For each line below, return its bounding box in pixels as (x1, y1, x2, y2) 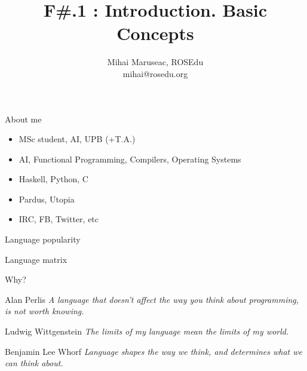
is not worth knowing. (5, 305, 84, 317)
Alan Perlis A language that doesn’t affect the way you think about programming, (5, 293, 299, 305)
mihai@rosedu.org (122, 67, 188, 79)
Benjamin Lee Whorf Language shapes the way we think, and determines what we (5, 345, 302, 357)
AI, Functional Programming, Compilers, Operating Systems (19, 152, 241, 165)
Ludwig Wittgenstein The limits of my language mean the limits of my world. (5, 325, 289, 338)
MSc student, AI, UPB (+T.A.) (19, 133, 136, 145)
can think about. (5, 357, 63, 369)
